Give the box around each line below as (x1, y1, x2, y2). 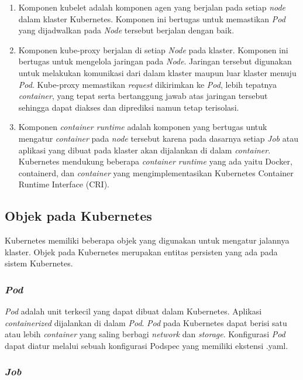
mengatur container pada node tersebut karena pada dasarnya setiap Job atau (18, 132, 298, 144)
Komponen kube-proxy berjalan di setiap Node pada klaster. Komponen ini (18, 43, 288, 56)
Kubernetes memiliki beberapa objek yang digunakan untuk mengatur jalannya (5, 234, 290, 247)
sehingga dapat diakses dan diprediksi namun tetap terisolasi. (18, 101, 239, 113)
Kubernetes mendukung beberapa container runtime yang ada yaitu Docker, (18, 155, 292, 167)
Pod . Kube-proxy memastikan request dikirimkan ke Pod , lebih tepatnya (18, 78, 277, 90)
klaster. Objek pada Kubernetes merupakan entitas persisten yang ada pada (5, 245, 278, 258)
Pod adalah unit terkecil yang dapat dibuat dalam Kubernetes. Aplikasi (5, 305, 262, 317)
